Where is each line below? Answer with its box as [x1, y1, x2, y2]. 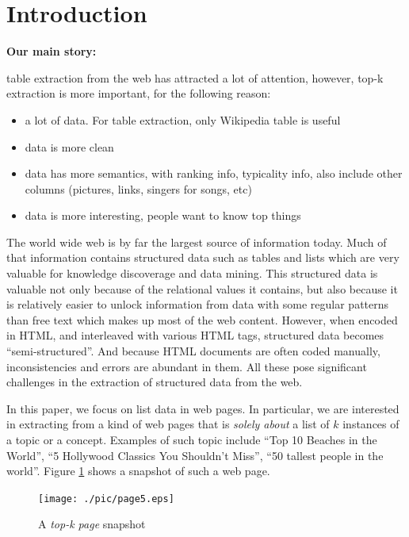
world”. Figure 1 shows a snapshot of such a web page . [6, 462, 270, 479]
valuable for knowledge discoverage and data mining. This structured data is [6, 265, 378, 282]
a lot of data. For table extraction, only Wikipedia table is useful [25, 111, 341, 128]
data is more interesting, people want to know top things [25, 207, 301, 224]
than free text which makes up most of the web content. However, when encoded [6, 311, 398, 328]
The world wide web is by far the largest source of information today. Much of [6, 233, 387, 250]
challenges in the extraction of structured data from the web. [6, 374, 303, 390]
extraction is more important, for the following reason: [6, 85, 271, 102]
